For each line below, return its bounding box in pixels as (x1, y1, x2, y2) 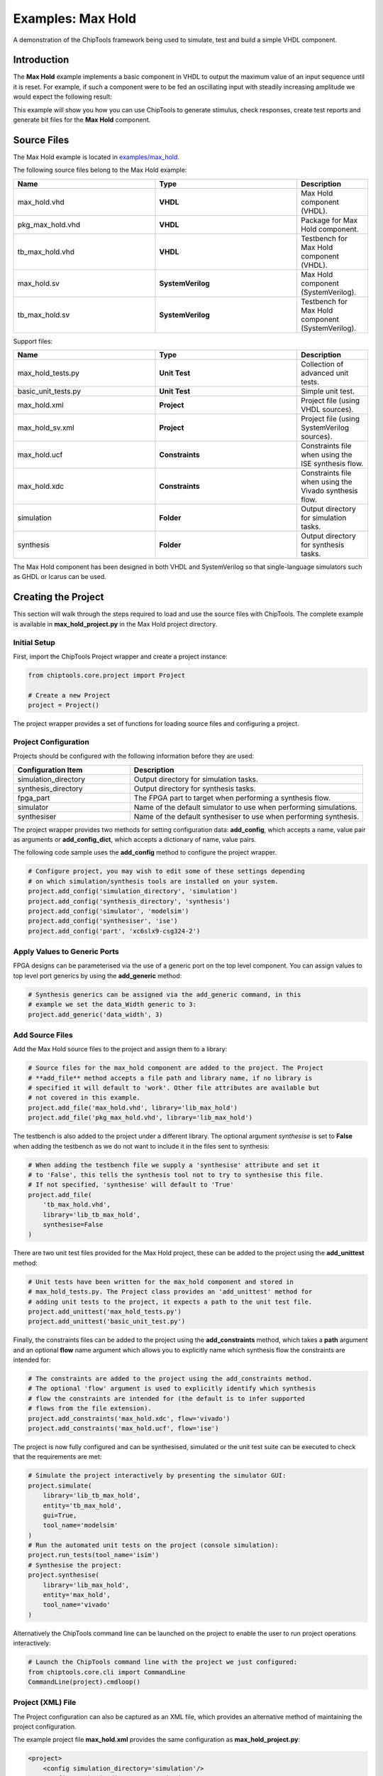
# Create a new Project (28, 691, 111, 699)
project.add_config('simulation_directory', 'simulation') (28, 887, 238, 895)
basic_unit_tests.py (17, 386, 82, 396)
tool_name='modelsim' (43, 1521, 118, 1529)
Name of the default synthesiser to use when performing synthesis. (133, 811, 360, 821)
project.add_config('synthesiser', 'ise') (28, 917, 178, 925)
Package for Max (300, 215, 358, 225)
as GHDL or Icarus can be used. (13, 573, 106, 581)
